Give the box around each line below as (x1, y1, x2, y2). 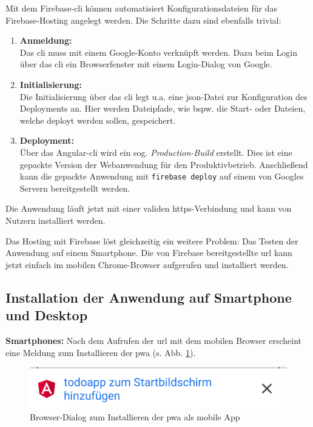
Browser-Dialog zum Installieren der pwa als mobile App (30, 411, 240, 423)
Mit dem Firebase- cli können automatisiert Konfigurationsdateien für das (5, 2, 277, 14)
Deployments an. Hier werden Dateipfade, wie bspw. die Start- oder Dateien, (19, 102, 306, 115)
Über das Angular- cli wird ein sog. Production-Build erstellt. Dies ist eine (19, 146, 292, 158)
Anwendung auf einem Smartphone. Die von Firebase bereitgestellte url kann (5, 246, 292, 259)
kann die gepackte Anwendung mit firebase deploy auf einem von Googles (19, 170, 304, 183)
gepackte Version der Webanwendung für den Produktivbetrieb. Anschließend (19, 158, 308, 170)
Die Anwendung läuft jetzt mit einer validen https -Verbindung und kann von (5, 202, 292, 215)
